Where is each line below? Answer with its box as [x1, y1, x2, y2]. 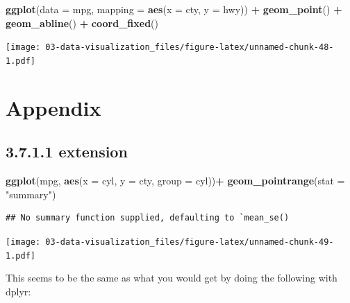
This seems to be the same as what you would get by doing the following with [6, 270, 337, 285]
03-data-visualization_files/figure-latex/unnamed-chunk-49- [45, 236, 334, 247]
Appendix [6, 93, 101, 121]
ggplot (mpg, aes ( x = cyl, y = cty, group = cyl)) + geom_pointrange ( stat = [6, 173, 345, 188]
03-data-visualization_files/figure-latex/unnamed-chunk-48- [45, 42, 334, 53]
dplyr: [6, 284, 31, 298]
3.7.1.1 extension [6, 141, 128, 162]
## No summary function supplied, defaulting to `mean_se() [6, 213, 290, 223]
